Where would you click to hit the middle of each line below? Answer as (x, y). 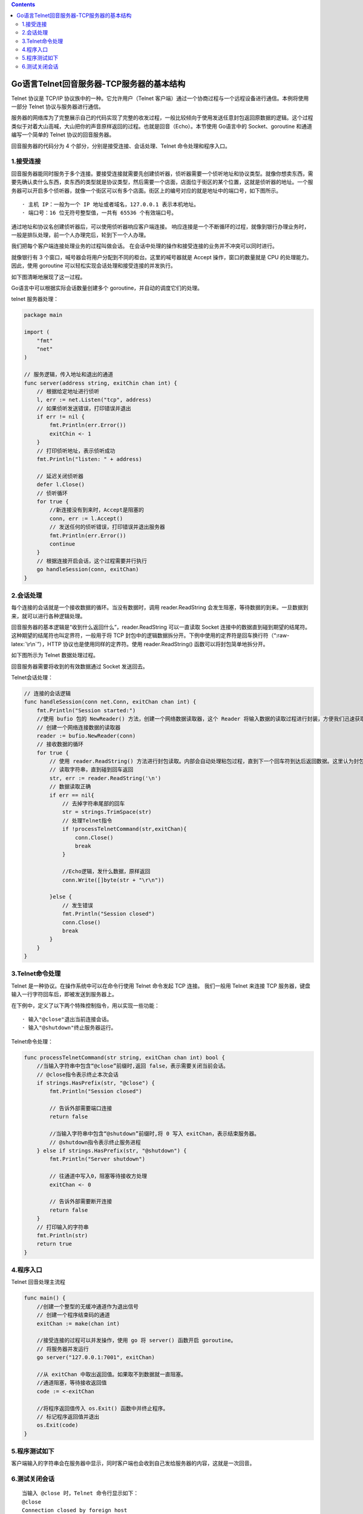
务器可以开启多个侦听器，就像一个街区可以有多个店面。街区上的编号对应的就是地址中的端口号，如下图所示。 (146, 190)
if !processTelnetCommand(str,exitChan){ (124, 829)
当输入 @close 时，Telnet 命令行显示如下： (80, 1493)
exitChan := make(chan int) (78, 1324)
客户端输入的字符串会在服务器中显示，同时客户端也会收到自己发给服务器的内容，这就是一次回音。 (133, 1463)
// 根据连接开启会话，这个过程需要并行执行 (92, 561)
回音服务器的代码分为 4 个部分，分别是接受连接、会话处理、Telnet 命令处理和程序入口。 (121, 146)
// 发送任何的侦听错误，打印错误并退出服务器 (107, 527)
